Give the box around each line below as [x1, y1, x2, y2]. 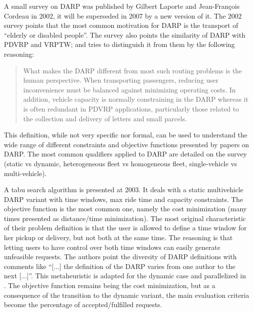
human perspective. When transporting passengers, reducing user [23, 75, 219, 85]
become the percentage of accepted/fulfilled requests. [4, 299, 162, 310]
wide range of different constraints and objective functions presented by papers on [4, 139, 249, 149]
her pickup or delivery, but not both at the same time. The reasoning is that [4, 232, 233, 243]
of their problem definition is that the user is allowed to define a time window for [4, 223, 247, 233]
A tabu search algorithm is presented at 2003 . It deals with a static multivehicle [4, 184, 244, 195]
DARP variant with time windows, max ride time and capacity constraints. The [4, 194, 243, 204]
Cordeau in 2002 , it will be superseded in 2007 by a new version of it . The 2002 [4, 10, 242, 21]
